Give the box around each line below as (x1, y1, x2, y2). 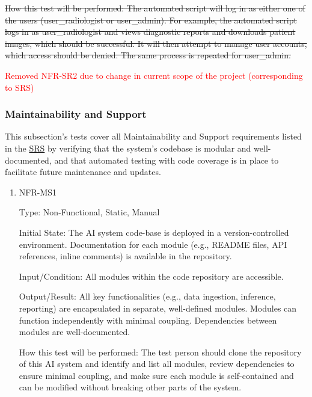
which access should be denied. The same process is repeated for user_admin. (5, 49, 291, 61)
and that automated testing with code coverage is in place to (54, 153, 279, 166)
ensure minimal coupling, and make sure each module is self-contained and (19, 369, 294, 381)
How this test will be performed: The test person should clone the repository (19, 345, 302, 358)
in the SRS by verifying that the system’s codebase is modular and (5, 141, 251, 154)
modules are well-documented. (19, 325, 130, 338)
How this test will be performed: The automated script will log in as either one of (5, 2, 305, 14)
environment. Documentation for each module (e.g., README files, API (19, 238, 287, 250)
